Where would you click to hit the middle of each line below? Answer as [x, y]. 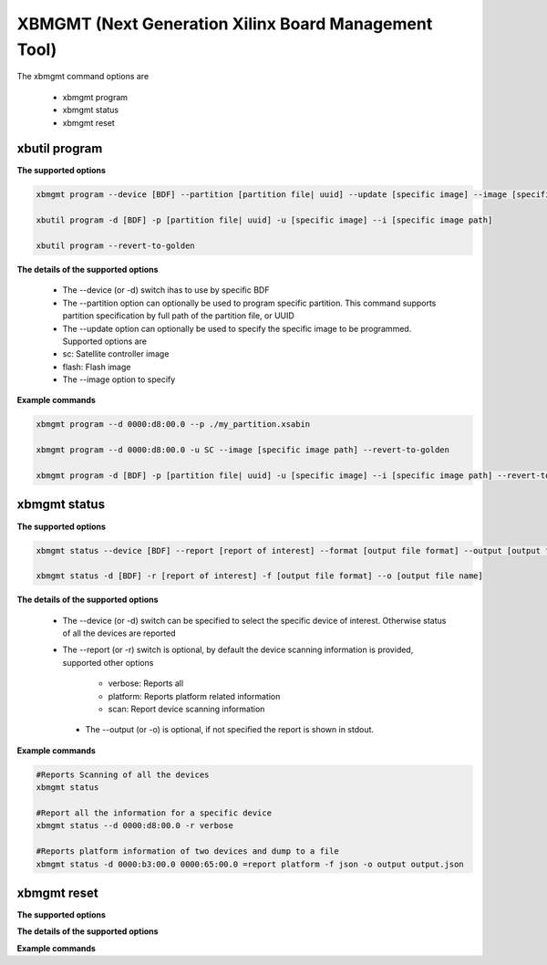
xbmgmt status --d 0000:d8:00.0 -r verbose [135, 826]
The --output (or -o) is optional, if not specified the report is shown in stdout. [229, 730]
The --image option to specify [119, 379]
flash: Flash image [97, 367]
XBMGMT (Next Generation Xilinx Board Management [225, 24]
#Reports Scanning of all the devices [123, 774]
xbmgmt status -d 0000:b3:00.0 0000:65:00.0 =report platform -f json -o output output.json [250, 864]
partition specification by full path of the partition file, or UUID [179, 316]
